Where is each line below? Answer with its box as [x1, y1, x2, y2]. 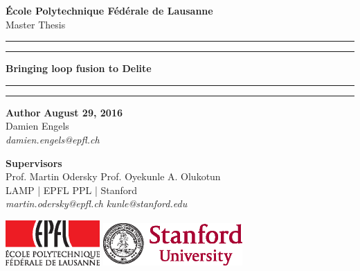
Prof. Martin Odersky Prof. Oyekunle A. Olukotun [6, 169, 221, 184]
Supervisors [6, 155, 62, 170]
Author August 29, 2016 [6, 105, 123, 119]
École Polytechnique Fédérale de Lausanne [6, 3, 213, 17]
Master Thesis [6, 17, 66, 31]
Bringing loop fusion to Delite [6, 61, 152, 76]
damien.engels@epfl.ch [6, 132, 100, 146]
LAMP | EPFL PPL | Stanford [6, 182, 138, 197]
